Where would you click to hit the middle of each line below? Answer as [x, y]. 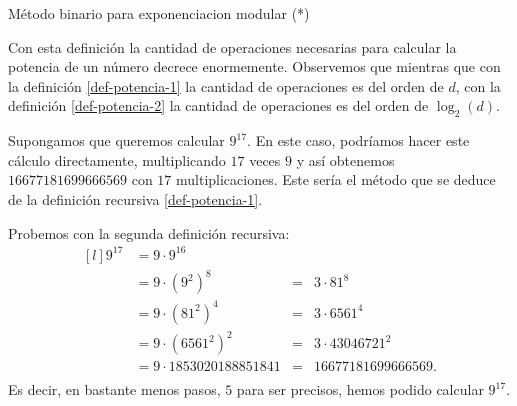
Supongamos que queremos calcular [116, 140]
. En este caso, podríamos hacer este [358, 140]
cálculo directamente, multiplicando [117, 159]
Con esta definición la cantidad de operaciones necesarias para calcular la [232, 46]
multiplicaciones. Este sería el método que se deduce [335, 179]
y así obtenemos [345, 159]
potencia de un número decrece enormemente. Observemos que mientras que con [254, 66]
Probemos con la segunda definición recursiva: [149, 232]
